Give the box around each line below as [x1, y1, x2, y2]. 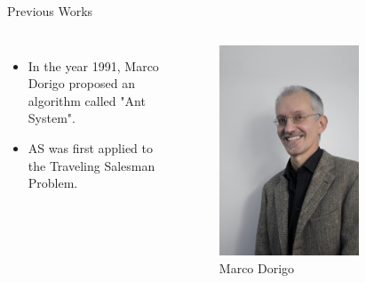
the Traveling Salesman [28, 156, 155, 174]
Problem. [28, 174, 78, 192]
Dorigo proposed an [28, 74, 135, 93]
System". [28, 109, 76, 127]
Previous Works [7, 2, 93, 20]
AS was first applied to [28, 138, 153, 157]
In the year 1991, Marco [28, 56, 159, 75]
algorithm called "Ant [28, 91, 146, 109]
